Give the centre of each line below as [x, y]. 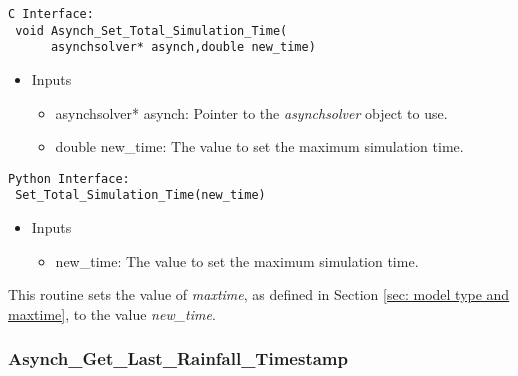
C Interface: [51, 14]
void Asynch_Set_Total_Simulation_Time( [151, 30]
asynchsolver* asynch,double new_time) [183, 47]
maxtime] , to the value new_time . [112, 313]
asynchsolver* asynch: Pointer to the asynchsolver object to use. [251, 112]
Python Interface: [69, 178]
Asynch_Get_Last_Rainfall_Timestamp [178, 358]
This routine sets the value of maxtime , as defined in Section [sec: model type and [259, 294]
